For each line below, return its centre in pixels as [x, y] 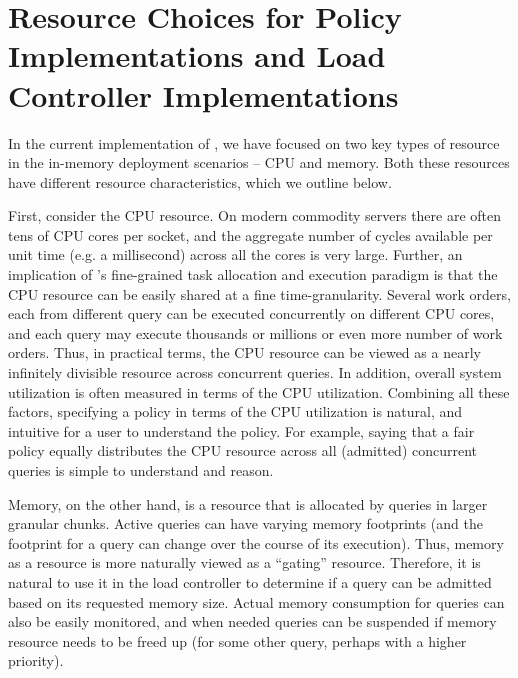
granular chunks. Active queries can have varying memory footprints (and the [245, 523]
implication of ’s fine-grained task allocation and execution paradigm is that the [253, 274]
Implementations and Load [197, 55]
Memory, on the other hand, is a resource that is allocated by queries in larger [248, 503]
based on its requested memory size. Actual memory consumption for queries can [256, 601]
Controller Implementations [203, 94]
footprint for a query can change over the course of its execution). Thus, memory [256, 542]
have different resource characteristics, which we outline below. [200, 181]
